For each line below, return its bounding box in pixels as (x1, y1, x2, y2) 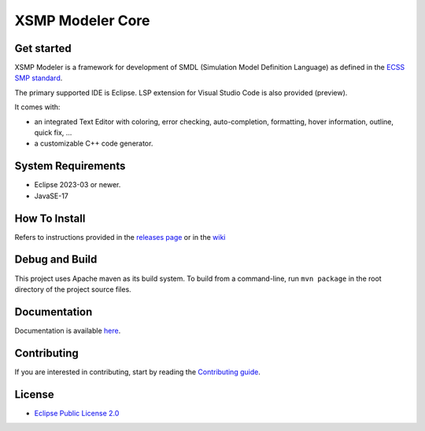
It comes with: (14, 102, 61, 112)
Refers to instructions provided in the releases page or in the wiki (14, 232, 226, 241)
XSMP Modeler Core (14, 12, 150, 29)
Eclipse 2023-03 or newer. (34, 180, 121, 190)
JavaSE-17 (34, 191, 68, 201)
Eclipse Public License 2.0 (34, 408, 120, 418)
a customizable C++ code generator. (34, 138, 153, 149)
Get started (14, 42, 72, 55)
